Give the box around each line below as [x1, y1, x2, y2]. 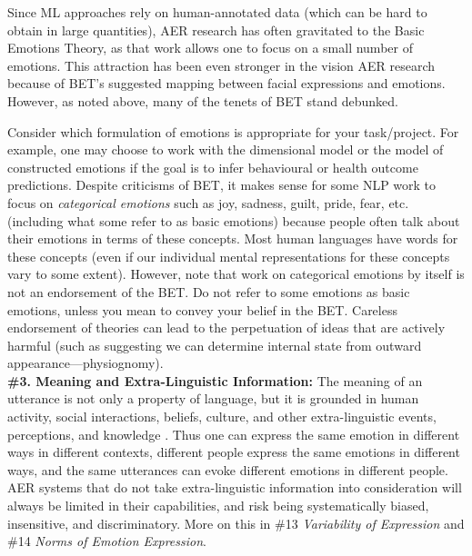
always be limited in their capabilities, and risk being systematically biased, [7, 496, 429, 515]
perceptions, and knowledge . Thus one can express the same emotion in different [7, 424, 460, 443]
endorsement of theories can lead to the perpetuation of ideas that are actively [7, 318, 446, 337]
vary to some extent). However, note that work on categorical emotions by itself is [7, 264, 465, 283]
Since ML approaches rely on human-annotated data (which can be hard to [7, 3, 427, 21]
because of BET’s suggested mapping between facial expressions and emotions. [7, 74, 446, 93]
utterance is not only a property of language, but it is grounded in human [7, 389, 419, 408]
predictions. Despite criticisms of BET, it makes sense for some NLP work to [7, 175, 437, 194]
